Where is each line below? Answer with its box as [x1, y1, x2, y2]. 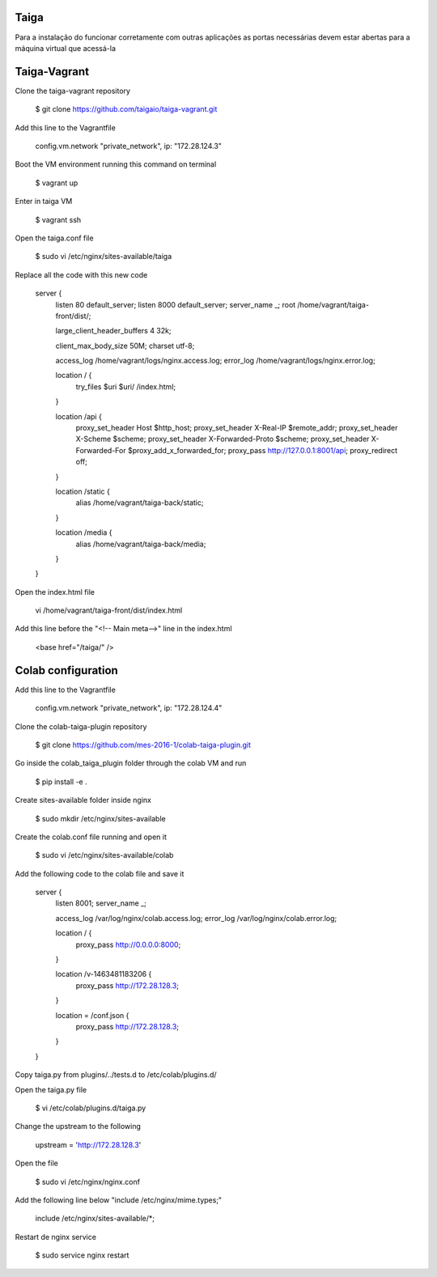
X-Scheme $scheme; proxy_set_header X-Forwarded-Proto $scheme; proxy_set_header [75, 434, 370, 444]
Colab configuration [15, 664, 119, 677]
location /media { [55, 528, 112, 537]
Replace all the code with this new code [15, 269, 148, 279]
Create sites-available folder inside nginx [15, 795, 151, 805]
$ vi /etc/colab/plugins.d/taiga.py [35, 1103, 146, 1113]
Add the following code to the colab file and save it [15, 868, 185, 878]
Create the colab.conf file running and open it [15, 832, 168, 842]
